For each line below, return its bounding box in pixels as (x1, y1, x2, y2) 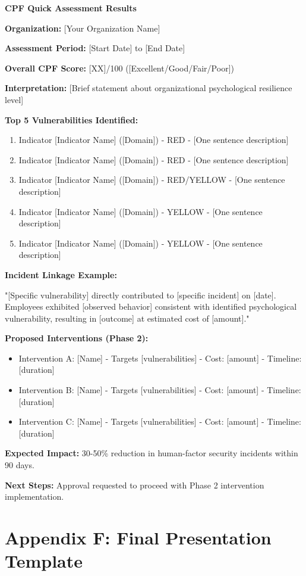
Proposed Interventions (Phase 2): (5, 332, 149, 344)
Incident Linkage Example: (5, 268, 117, 281)
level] (5, 93, 24, 105)
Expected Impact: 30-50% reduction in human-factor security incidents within (5, 447, 298, 459)
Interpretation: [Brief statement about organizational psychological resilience (5, 82, 292, 94)
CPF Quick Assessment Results (5, 2, 137, 14)
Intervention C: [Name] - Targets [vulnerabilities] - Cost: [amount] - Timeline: (18, 415, 301, 428)
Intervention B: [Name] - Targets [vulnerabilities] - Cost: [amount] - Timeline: (18, 384, 301, 396)
